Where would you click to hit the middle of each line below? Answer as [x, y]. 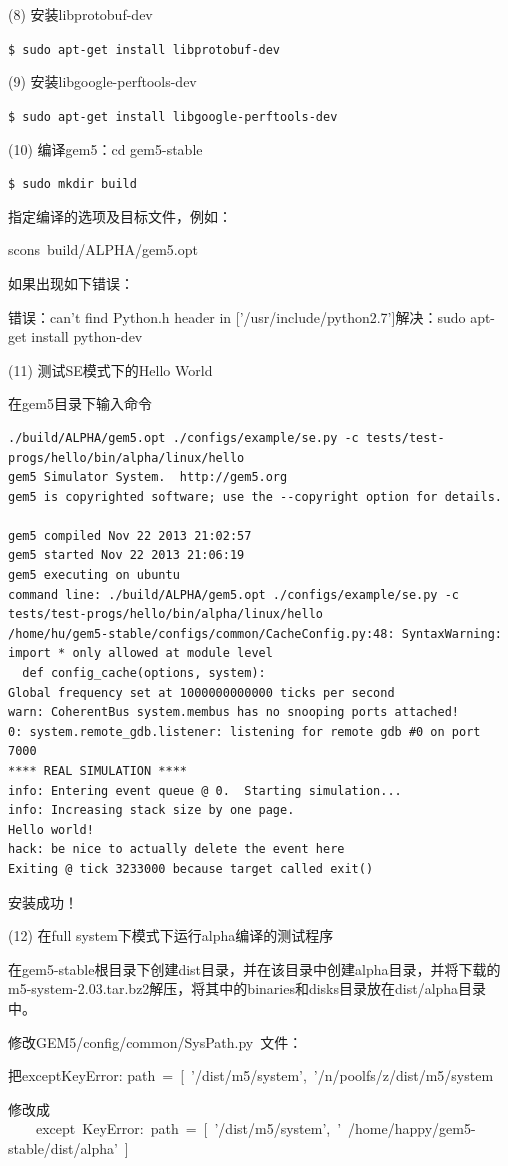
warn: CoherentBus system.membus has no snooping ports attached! [234, 712]
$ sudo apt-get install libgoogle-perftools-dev [173, 116]
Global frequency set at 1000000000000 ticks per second [201, 692]
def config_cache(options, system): [144, 673]
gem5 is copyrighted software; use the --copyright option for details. [255, 496]
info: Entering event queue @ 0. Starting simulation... [205, 790]
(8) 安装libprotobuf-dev [80, 14]
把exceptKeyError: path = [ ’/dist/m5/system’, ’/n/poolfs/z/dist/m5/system [251, 1075]
